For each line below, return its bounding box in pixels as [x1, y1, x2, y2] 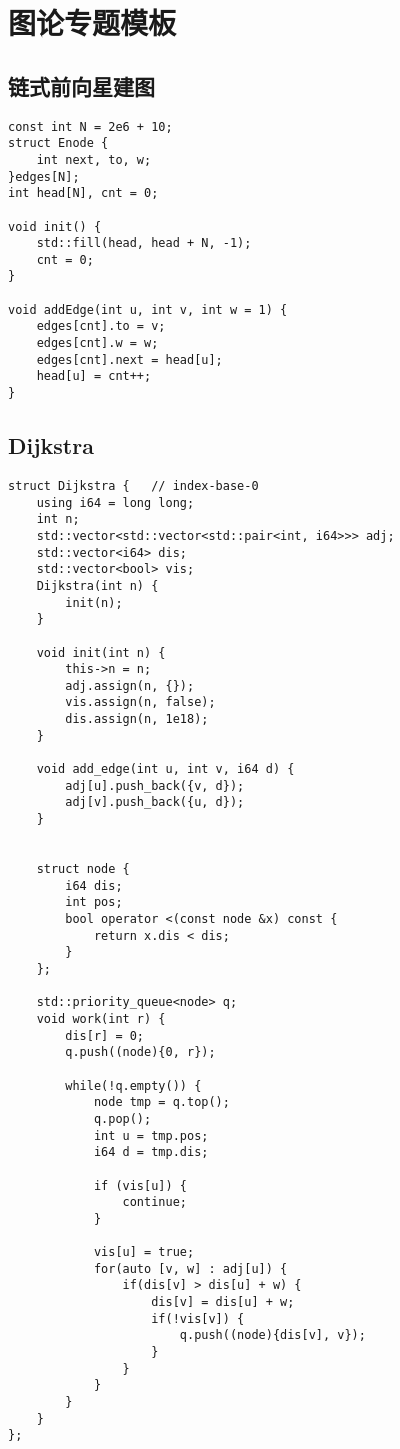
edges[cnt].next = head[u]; [36, 352, 223, 367]
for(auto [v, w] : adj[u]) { [93, 1261, 288, 1276]
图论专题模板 [8, 2, 177, 43]
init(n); [65, 595, 123, 610]
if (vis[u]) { [93, 1178, 187, 1193]
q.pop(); [93, 1111, 152, 1126]
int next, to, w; [36, 152, 152, 167]
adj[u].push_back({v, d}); [65, 778, 245, 793]
